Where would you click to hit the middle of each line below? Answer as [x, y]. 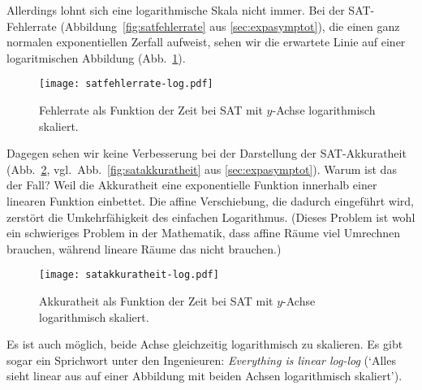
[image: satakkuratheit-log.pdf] [129, 275]
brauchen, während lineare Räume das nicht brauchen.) [144, 248]
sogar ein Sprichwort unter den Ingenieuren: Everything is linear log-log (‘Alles [201, 360]
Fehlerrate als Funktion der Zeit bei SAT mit [151, 110]
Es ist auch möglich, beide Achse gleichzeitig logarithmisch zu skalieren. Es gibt [205, 344]
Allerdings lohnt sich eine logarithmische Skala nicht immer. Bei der [176, 10]
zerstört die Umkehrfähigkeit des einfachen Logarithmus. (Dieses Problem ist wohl [211, 217]
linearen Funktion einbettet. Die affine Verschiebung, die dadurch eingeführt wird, [211, 201]
